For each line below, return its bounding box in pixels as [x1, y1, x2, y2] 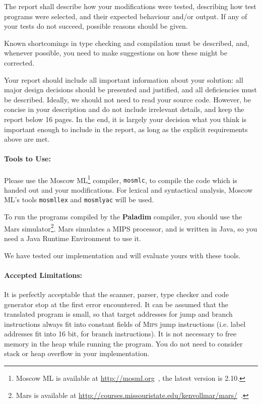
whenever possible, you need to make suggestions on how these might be [4, 47, 228, 58]
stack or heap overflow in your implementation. [4, 348, 150, 359]
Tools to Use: [4, 153, 51, 164]
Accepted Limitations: [4, 269, 82, 280]
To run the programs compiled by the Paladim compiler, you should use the [4, 211, 242, 222]
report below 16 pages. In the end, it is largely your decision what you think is [4, 113, 247, 124]
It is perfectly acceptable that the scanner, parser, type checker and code [4, 288, 229, 299]
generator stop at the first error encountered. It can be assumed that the [4, 299, 229, 309]
